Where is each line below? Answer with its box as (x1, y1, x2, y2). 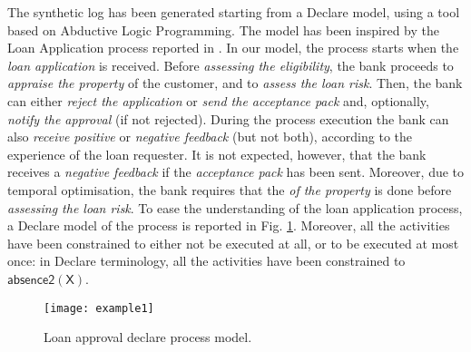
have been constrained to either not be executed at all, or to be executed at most (7, 233, 459, 252)
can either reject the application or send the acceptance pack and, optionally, (7, 91, 429, 110)
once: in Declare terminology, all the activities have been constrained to (7, 251, 406, 270)
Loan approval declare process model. (44, 328, 252, 347)
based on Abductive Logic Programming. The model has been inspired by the (7, 20, 439, 39)
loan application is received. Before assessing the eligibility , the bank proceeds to (7, 55, 454, 74)
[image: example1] (44, 301, 154, 315)
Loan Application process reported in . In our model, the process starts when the (7, 38, 459, 57)
